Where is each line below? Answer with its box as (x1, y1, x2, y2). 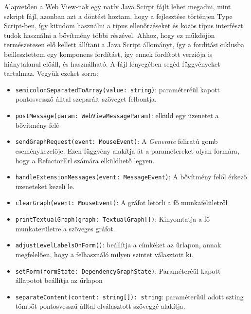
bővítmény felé (15, 120, 59, 130)
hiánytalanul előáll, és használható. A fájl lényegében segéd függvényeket (4, 58, 220, 69)
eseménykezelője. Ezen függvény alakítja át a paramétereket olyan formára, (15, 145, 239, 156)
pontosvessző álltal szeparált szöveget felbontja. (15, 94, 157, 104)
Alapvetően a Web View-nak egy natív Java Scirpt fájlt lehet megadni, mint (4, 1, 231, 11)
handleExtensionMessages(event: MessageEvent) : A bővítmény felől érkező (15, 172, 247, 182)
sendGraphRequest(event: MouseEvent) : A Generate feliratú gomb (15, 136, 218, 146)
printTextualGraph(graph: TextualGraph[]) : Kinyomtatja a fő (15, 214, 210, 224)
